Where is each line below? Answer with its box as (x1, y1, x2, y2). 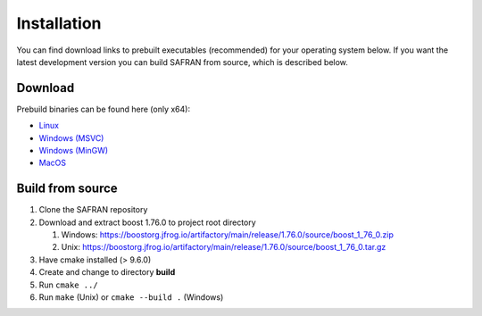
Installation (16, 13, 102, 33)
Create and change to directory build (38, 267, 176, 278)
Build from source (16, 181, 118, 196)
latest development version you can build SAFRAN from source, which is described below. (16, 56, 348, 67)
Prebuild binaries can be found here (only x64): (16, 104, 191, 114)
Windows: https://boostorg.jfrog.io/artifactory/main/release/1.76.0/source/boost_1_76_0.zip (61, 229, 395, 240)
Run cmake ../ (38, 279, 98, 290)
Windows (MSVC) (38, 132, 104, 143)
